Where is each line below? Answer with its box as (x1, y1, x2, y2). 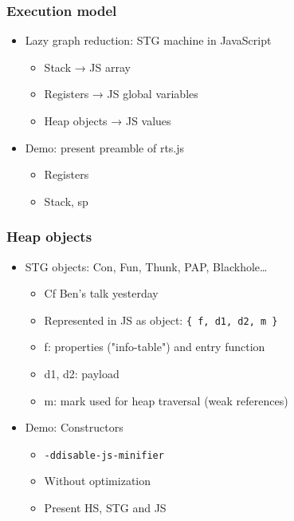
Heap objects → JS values (44, 112, 171, 128)
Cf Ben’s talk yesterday (44, 285, 159, 302)
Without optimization (44, 472, 151, 489)
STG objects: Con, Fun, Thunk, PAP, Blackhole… (25, 258, 268, 274)
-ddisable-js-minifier (44, 449, 164, 461)
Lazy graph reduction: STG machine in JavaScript (25, 32, 272, 49)
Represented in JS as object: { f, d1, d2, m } (44, 311, 278, 328)
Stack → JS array (44, 58, 131, 75)
